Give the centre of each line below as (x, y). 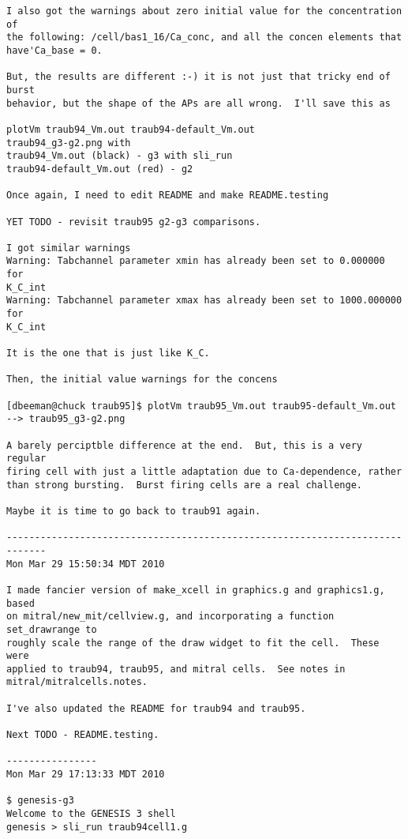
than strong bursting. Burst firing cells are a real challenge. (185, 485)
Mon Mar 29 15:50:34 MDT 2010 (86, 564)
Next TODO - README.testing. (83, 735)
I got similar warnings (69, 248)
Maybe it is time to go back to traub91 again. (134, 511)
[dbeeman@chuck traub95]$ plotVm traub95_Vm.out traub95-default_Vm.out (201, 406)
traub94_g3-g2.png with (69, 143)
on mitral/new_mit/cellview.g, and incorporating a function (170, 617)
